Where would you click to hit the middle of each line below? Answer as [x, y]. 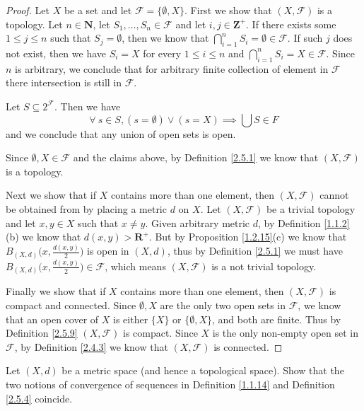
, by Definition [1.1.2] [304, 222]
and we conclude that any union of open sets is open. [121, 133]
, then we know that [165, 38]
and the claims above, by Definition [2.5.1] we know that [196, 157]
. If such [305, 38]
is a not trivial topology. [264, 266]
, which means [135, 266]
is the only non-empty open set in [286, 333]
